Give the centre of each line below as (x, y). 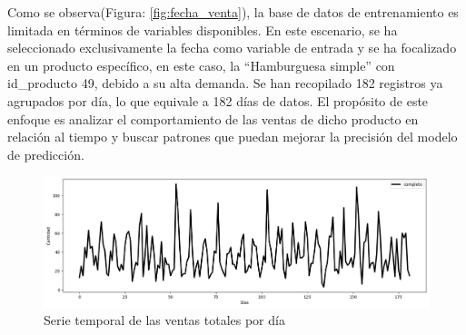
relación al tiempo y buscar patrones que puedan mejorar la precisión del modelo (233, 137)
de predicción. (46, 154)
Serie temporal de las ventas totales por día (164, 320)
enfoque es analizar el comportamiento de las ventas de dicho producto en (213, 118)
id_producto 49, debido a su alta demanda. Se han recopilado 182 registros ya (225, 83)
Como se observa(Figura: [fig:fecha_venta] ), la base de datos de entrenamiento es (233, 12)
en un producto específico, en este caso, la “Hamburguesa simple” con (201, 65)
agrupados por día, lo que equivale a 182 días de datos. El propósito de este (218, 100)
